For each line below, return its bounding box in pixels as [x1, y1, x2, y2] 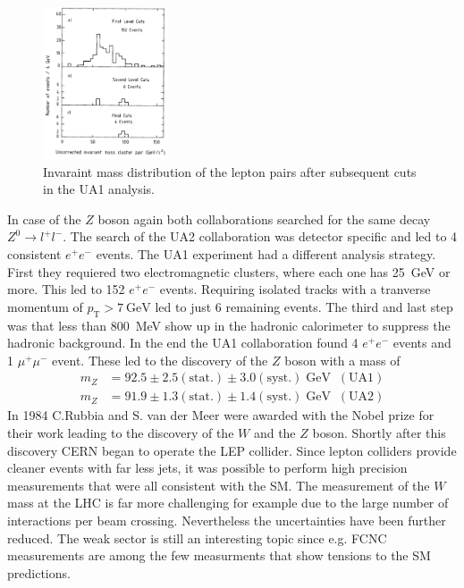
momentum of [7, 297, 83, 315]
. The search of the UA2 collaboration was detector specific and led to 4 [63, 227, 458, 246]
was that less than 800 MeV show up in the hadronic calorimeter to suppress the [7, 315, 451, 334]
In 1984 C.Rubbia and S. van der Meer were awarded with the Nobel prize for [7, 406, 434, 424]
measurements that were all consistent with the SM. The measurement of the [7, 475, 430, 494]
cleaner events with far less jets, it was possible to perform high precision [7, 458, 408, 477]
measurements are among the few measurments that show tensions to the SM [7, 546, 431, 565]
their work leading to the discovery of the [7, 424, 234, 441]
